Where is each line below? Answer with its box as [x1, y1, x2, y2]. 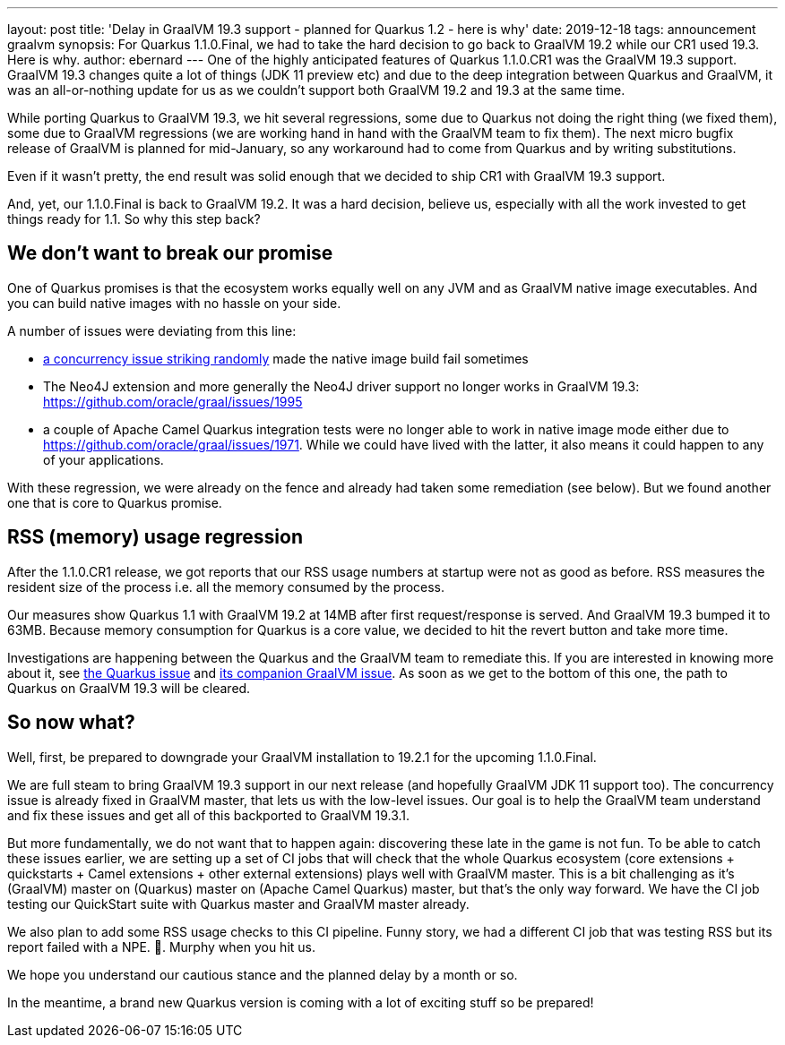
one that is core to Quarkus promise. [7, 494, 222, 510]
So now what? [7, 711, 135, 734]
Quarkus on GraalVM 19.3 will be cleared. [7, 680, 251, 696]
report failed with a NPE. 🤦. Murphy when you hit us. [7, 938, 315, 955]
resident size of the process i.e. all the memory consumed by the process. [7, 578, 445, 595]
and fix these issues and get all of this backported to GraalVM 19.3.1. [7, 807, 410, 823]
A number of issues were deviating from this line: [7, 322, 297, 338]
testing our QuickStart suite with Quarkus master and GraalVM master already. [7, 895, 470, 912]
